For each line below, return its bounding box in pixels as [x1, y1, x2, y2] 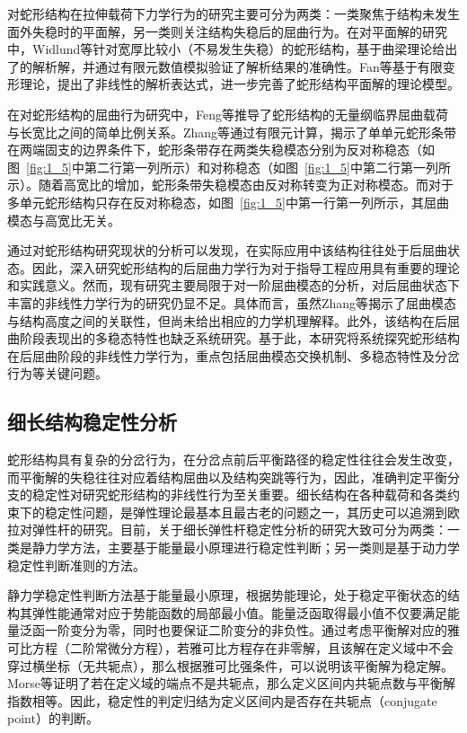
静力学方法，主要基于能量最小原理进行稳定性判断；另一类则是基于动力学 [31, 538, 460, 557]
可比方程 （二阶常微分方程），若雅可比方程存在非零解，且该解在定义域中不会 [7, 639, 454, 658]
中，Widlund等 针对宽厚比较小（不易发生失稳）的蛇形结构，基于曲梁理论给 [7, 40, 445, 58]
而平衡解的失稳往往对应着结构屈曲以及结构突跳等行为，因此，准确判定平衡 [7, 467, 447, 486]
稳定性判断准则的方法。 [7, 555, 145, 574]
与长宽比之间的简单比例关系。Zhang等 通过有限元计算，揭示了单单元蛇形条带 [7, 122, 457, 141]
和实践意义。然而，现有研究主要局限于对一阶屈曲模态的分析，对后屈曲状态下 [7, 276, 460, 295]
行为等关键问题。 [7, 364, 108, 383]
